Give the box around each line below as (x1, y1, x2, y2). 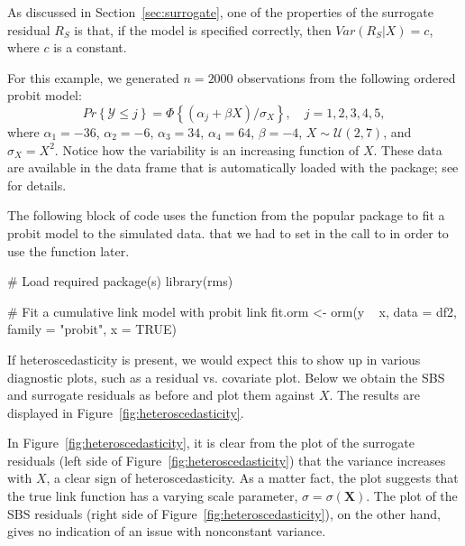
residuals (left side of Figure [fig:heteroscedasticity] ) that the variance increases (7, 450, 446, 469)
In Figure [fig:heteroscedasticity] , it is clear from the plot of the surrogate (7, 433, 415, 452)
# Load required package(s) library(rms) (7, 272, 233, 291)
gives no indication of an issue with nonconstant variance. (7, 522, 326, 541)
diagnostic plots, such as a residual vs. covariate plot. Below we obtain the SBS (7, 367, 445, 386)
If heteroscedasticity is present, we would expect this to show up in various (7, 349, 421, 368)
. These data (373, 140, 442, 159)
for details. (7, 175, 67, 194)
